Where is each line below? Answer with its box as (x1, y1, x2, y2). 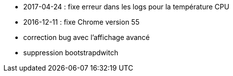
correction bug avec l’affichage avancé (23, 33, 150, 41)
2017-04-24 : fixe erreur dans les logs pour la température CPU (23, 2, 230, 11)
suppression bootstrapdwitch (23, 48, 118, 57)
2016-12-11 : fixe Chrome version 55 (23, 18, 140, 26)
